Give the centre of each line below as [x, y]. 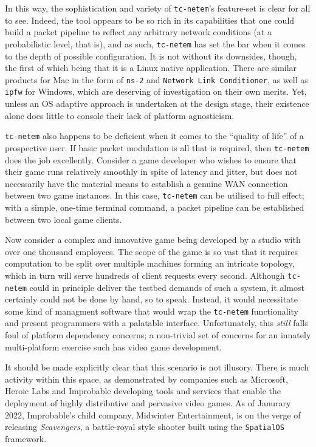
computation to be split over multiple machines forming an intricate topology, [150, 263]
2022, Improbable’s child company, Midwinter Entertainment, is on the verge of [153, 415]
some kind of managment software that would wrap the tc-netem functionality [152, 311]
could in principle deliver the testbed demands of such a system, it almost [167, 287]
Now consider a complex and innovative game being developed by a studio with [153, 240]
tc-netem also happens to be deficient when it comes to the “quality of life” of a [154, 136]
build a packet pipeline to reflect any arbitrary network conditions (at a [138, 32]
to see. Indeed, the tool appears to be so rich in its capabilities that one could [150, 20]
